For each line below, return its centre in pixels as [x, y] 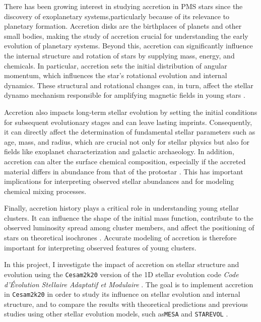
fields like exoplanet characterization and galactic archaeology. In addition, [119, 151]
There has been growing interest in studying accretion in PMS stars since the [123, 6]
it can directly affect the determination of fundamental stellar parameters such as [130, 132]
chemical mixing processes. [45, 191]
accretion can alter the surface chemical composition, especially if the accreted [125, 161]
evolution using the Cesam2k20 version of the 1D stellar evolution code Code [121, 274]
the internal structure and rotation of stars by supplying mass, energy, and [119, 55]
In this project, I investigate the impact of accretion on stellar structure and [122, 264]
